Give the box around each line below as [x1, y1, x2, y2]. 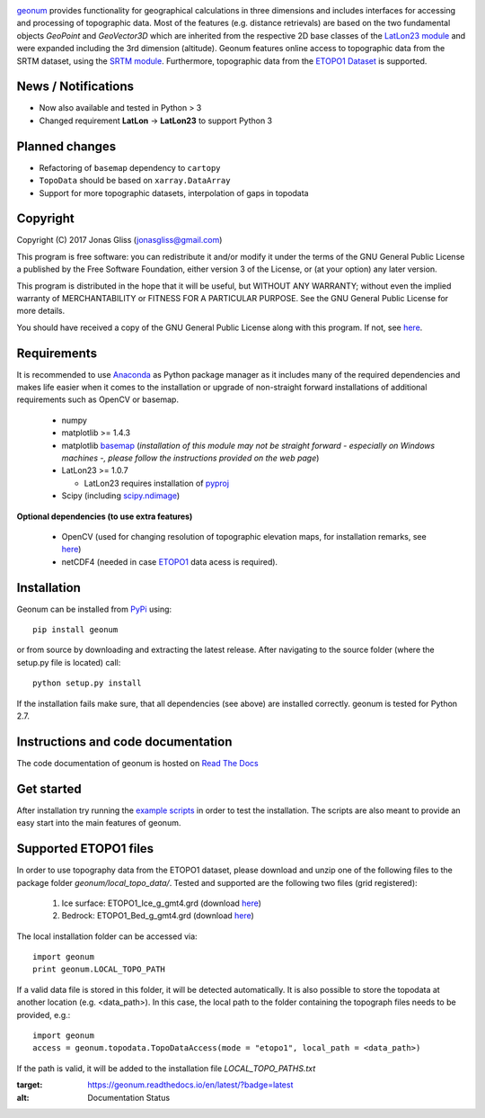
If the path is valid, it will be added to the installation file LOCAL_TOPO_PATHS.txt [16, 1062, 316, 1074]
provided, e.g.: [16, 1009, 71, 1020]
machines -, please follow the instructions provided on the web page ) [61, 452, 320, 463]
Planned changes [16, 139, 117, 154]
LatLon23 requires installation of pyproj [84, 478, 229, 488]
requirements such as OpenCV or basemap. [16, 394, 180, 405]
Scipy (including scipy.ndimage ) [61, 490, 181, 501]
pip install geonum [32, 625, 119, 635]
